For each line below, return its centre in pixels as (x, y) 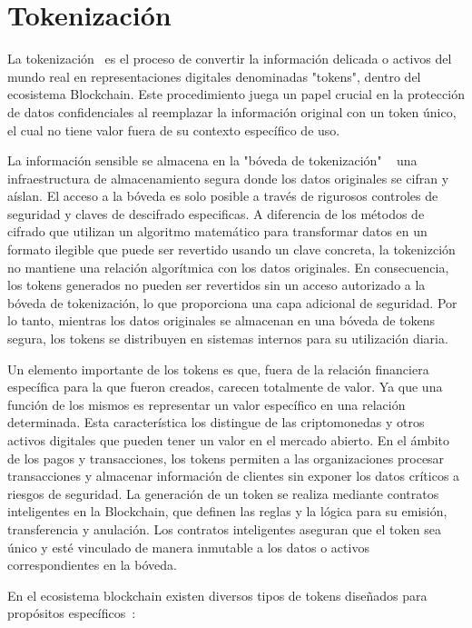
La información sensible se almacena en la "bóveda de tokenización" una (212, 160)
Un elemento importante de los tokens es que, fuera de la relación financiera (218, 369)
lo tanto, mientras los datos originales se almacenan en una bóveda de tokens (221, 320)
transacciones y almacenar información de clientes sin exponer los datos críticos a (234, 476)
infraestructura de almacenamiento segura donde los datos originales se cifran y (228, 178)
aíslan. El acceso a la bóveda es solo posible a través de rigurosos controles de (223, 196)
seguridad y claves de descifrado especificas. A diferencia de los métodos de (216, 213)
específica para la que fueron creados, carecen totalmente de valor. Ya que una (225, 387)
